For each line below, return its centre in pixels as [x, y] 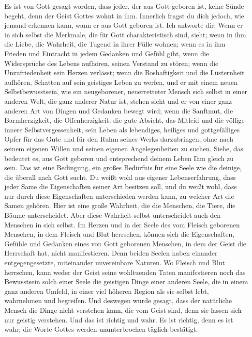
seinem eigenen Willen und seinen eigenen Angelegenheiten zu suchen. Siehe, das [124, 148]
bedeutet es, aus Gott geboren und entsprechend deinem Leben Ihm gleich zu [119, 158]
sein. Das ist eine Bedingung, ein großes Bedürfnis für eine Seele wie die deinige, [123, 168]
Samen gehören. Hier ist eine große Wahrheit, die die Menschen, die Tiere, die [120, 205]
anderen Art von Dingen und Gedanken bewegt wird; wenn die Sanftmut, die [119, 110]
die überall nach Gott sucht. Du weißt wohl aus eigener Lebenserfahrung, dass [120, 177]
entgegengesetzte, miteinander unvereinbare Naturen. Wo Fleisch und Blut [115, 263]
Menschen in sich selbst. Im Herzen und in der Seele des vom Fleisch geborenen [122, 224]
